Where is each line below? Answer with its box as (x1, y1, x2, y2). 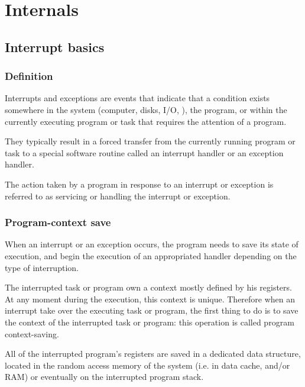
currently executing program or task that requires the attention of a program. (5, 115, 287, 127)
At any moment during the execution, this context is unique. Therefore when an (5, 292, 296, 305)
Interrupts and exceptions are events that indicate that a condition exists (5, 92, 270, 104)
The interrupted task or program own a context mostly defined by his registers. (5, 281, 292, 294)
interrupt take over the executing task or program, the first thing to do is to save (5, 304, 298, 317)
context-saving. (5, 327, 59, 340)
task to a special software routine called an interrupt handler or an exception (5, 146, 284, 159)
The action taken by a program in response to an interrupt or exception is (5, 178, 274, 190)
